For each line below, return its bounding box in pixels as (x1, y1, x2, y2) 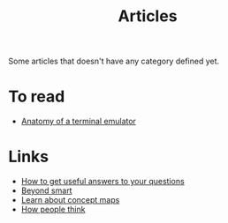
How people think (20, 204, 86, 215)
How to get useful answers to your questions (20, 176, 185, 187)
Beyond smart (20, 185, 72, 196)
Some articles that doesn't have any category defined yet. (8, 56, 220, 67)
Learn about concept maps (20, 195, 120, 205)
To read (8, 86, 65, 107)
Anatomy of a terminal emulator (20, 116, 136, 127)
